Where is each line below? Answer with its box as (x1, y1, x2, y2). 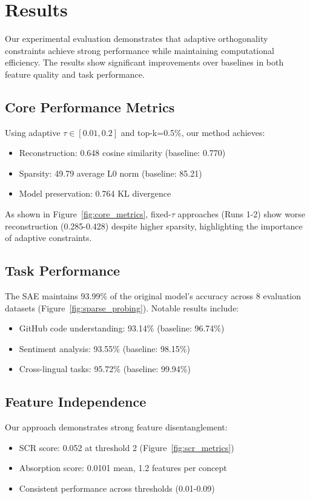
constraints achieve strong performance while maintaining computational (5, 44, 274, 56)
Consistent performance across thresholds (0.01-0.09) (19, 482, 215, 495)
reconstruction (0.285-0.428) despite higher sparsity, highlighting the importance (5, 219, 303, 232)
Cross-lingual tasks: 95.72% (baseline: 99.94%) (19, 362, 191, 375)
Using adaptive (5, 126, 61, 138)
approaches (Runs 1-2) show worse (177, 208, 306, 220)
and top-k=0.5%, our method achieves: (120, 126, 265, 138)
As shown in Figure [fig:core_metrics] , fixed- (5, 208, 171, 220)
